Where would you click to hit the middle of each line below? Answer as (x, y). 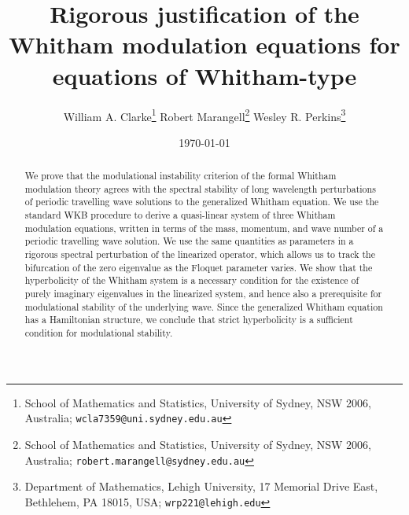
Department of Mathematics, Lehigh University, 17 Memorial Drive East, (201, 486)
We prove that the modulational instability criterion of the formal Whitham (181, 176)
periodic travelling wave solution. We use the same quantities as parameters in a (189, 241)
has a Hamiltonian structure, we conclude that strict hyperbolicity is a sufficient (189, 320)
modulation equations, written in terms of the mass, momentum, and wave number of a (204, 228)
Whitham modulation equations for (204, 44)
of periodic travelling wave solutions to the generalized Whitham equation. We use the (202, 202)
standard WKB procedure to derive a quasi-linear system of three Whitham (180, 215)
